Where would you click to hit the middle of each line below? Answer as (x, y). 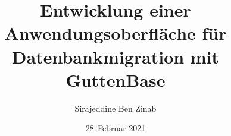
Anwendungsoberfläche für (115, 33)
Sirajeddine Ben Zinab (115, 108)
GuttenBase (115, 79)
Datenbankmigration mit (115, 56)
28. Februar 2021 (115, 128)
